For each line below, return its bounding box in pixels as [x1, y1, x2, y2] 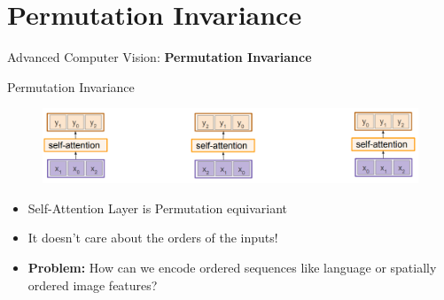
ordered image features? [27, 275, 158, 294]
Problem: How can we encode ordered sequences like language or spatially [27, 258, 437, 276]
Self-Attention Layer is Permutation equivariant [27, 198, 288, 217]
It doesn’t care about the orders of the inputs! [27, 228, 278, 247]
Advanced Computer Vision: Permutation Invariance [7, 48, 312, 66]
